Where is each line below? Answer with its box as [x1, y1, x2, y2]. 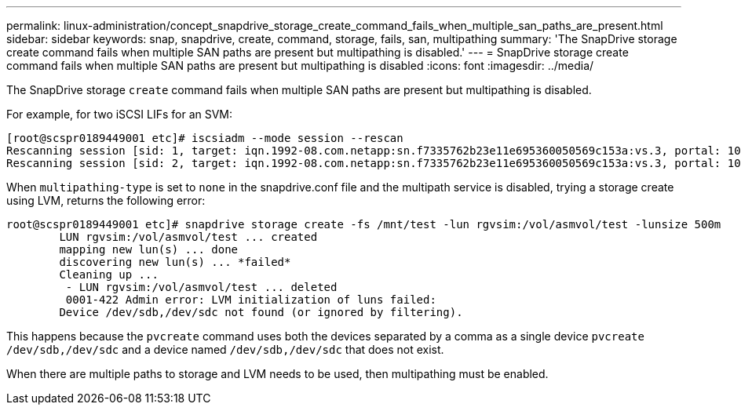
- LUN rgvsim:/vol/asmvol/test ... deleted [65, 281, 338, 293]
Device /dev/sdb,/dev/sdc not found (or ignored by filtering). [59, 306, 463, 318]
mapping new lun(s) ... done [59, 243, 239, 256]
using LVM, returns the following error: [6, 194, 206, 207]
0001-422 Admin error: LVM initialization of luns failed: [65, 293, 436, 306]
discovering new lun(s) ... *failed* [59, 256, 291, 268]
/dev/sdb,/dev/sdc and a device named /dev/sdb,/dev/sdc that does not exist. [6, 343, 444, 356]
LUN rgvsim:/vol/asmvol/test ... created [59, 231, 318, 243]
